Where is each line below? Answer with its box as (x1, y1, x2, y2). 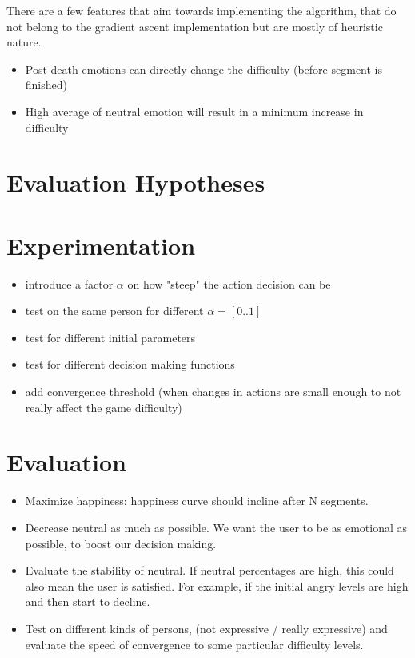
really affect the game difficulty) (25, 398, 182, 415)
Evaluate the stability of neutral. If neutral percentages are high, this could (25, 562, 394, 579)
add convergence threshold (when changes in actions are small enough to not (25, 383, 401, 400)
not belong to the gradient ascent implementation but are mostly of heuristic (6, 18, 383, 34)
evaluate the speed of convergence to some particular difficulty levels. (25, 636, 364, 652)
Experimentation (6, 228, 196, 261)
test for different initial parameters (25, 329, 196, 345)
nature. (6, 34, 42, 50)
